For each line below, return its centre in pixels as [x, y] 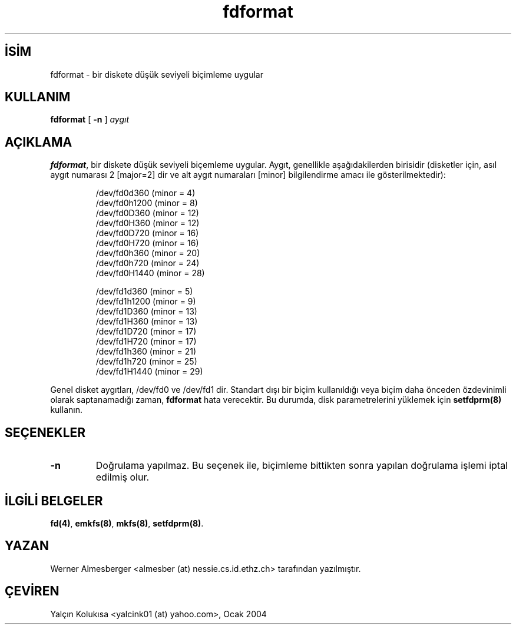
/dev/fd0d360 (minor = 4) [145, 193]
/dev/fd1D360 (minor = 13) [146, 312]
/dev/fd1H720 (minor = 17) [146, 342]
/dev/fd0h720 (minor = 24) [148, 263]
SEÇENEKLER [45, 432]
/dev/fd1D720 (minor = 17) [146, 332]
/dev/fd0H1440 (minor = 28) [150, 273]
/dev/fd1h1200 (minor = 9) [146, 302]
